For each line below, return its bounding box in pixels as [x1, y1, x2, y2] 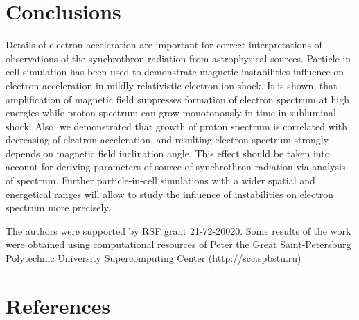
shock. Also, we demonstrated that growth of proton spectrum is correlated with [6, 118, 347, 133]
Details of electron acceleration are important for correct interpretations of [6, 37, 322, 52]
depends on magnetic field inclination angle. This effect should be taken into [6, 145, 330, 160]
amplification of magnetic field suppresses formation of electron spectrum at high [6, 91, 349, 106]
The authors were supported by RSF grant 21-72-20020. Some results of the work [6, 223, 351, 238]
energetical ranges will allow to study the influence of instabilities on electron [6, 186, 333, 201]
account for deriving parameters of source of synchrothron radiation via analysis [6, 159, 346, 174]
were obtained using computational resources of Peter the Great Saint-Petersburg [6, 237, 351, 251]
